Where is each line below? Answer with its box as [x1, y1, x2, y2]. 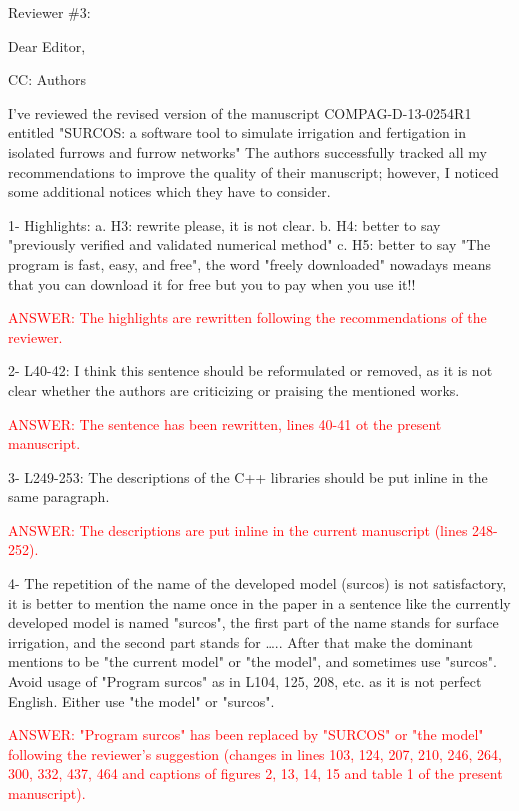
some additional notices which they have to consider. [8, 181, 331, 202]
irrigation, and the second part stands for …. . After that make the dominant [8, 631, 473, 652]
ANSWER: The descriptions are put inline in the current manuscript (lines [8, 519, 468, 540]
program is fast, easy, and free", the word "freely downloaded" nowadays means [8, 253, 491, 274]
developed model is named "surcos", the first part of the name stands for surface [8, 612, 499, 633]
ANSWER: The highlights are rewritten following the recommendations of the [8, 307, 487, 328]
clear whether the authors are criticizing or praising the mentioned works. [8, 379, 460, 400]
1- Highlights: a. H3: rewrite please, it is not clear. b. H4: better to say [8, 214, 441, 235]
